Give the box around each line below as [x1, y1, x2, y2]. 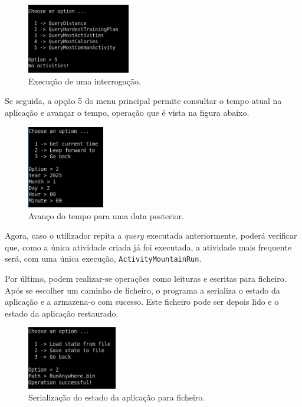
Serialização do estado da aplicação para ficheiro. [28, 390, 205, 403]
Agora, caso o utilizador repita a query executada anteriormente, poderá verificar [5, 229, 297, 242]
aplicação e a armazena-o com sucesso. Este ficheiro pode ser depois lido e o [5, 295, 279, 308]
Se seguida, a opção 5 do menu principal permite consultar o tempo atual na [5, 95, 282, 107]
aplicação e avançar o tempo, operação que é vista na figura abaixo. [5, 106, 250, 118]
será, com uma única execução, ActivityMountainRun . [5, 252, 202, 265]
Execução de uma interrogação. [28, 74, 141, 87]
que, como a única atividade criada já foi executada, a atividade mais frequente [5, 240, 291, 253]
